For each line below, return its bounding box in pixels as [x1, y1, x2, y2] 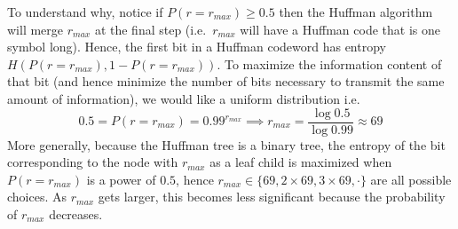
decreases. [49, 205, 103, 223]
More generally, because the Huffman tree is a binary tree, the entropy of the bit [7, 135, 446, 154]
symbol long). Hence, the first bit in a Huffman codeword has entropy [7, 37, 386, 56]
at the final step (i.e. [94, 20, 207, 38]
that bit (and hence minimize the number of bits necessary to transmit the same [7, 72, 445, 91]
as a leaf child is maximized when [209, 153, 392, 171]
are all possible [370, 170, 452, 188]
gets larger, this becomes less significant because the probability [98, 187, 446, 206]
